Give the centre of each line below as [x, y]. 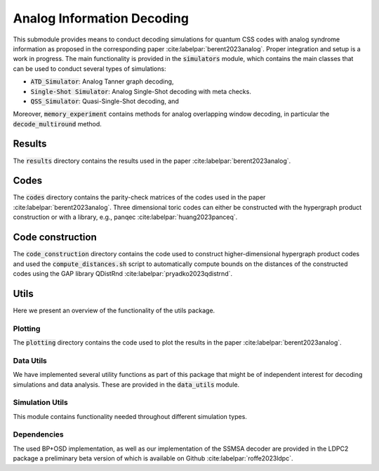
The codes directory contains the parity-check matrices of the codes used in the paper [139, 197]
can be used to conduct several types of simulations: [89, 68]
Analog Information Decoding [101, 18]
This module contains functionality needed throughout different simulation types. [130, 416]
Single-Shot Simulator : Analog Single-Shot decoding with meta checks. [141, 91]
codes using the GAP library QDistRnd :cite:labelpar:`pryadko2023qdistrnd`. [123, 273]
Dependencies [39, 434]
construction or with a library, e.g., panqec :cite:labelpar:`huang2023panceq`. [125, 217]
